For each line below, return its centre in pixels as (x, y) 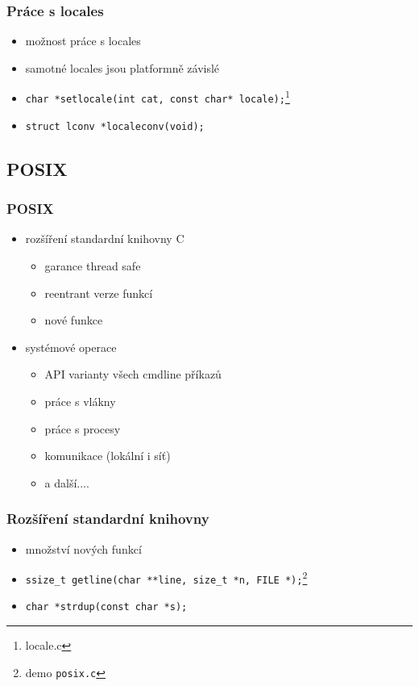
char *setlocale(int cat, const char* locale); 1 (158, 96)
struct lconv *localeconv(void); (115, 126)
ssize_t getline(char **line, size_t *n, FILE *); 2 (166, 577)
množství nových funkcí (83, 548)
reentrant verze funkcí (99, 293)
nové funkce (74, 320)
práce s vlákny (80, 401)
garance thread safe (93, 265)
